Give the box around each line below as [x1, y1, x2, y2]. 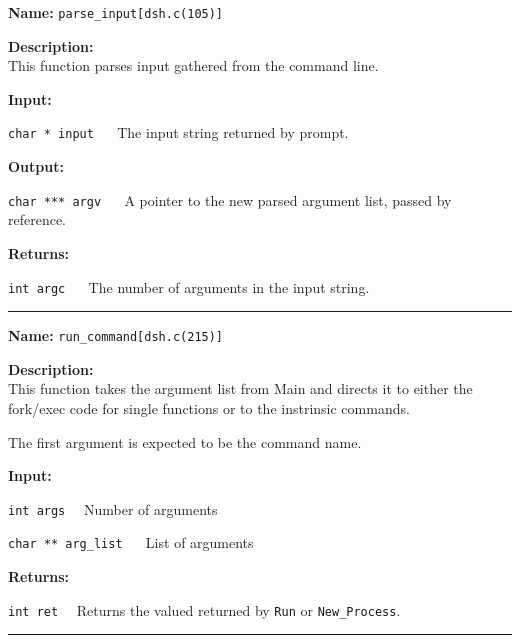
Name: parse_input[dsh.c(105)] [8, 2, 224, 22]
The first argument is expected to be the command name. [8, 431, 362, 452]
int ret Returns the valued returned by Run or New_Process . [8, 599, 401, 620]
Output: [8, 156, 64, 177]
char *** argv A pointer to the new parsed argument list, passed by [8, 189, 452, 210]
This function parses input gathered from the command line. [8, 55, 379, 76]
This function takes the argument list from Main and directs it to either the [8, 378, 473, 399]
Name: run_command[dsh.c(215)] [8, 325, 224, 346]
